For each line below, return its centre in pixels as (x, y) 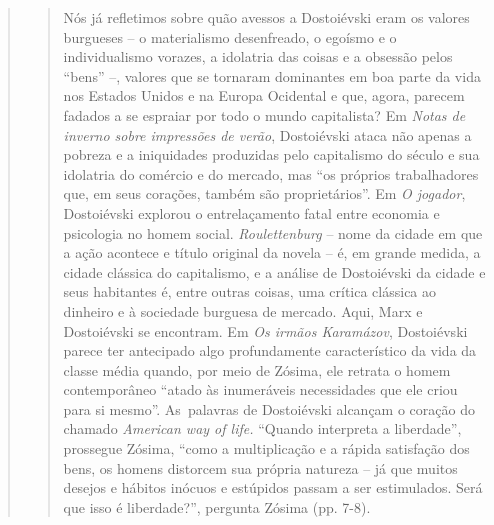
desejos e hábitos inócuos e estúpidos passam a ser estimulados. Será (273, 487)
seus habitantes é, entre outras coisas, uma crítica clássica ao (250, 291)
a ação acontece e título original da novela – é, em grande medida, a (272, 252)
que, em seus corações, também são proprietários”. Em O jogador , (264, 193)
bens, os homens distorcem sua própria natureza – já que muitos (260, 467)
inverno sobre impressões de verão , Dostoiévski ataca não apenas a (267, 134)
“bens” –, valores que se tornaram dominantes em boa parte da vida (272, 75)
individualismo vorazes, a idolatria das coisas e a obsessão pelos (258, 56)
